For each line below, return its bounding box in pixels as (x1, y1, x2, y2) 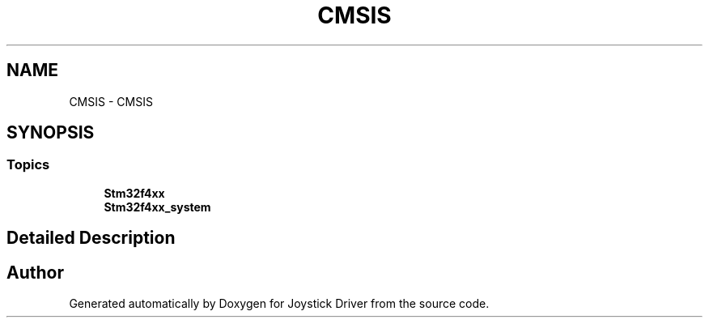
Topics (6, 156, 50, 173)
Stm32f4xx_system (104, 199, 211, 214)
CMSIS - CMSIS (69, 94, 153, 109)
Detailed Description (6, 228, 176, 249)
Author (6, 262, 64, 283)
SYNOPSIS (6, 122, 95, 143)
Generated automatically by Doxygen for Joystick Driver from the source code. (69, 296, 490, 311)
